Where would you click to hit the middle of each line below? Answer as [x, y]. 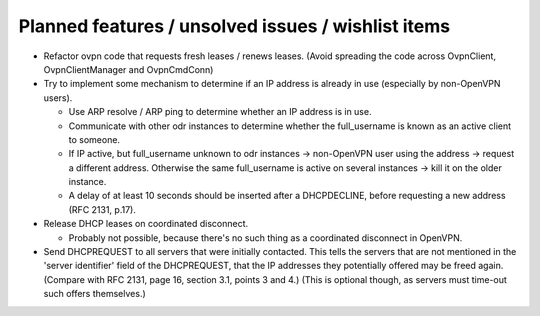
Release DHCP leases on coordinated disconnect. [146, 224]
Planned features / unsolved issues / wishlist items [234, 26]
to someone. [94, 139]
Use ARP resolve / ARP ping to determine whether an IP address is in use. [220, 112]
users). [58, 97]
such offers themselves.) [95, 294]
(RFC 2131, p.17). [102, 209]
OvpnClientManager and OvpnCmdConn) [128, 69]
